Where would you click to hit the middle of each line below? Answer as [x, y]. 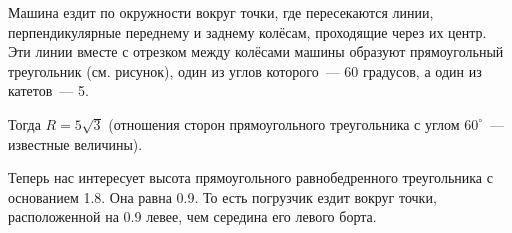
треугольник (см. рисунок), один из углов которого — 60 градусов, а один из [245, 70]
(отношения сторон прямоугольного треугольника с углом [284, 123]
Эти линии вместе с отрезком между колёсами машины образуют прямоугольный [256, 51]
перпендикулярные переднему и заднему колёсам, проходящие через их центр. [247, 31]
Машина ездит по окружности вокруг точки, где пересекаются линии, [221, 12]
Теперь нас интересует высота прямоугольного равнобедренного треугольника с [250, 177]
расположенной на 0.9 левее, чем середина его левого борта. [192, 216]
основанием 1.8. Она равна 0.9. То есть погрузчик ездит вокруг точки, [222, 196]
